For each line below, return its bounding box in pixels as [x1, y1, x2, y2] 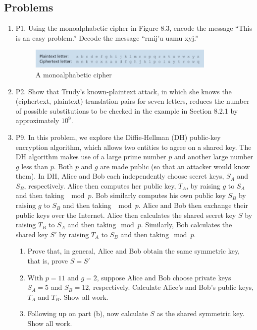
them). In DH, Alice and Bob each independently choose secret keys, [15, 171, 224, 181]
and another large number [174, 151, 254, 162]
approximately [15, 115, 59, 126]
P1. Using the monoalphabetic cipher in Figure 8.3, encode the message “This [15, 23, 252, 33]
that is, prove [27, 256, 68, 266]
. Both [53, 161, 73, 171]
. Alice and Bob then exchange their [138, 200, 248, 210]
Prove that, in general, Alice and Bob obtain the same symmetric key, [27, 246, 240, 256]
